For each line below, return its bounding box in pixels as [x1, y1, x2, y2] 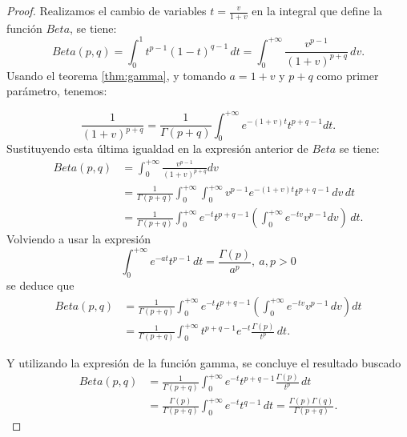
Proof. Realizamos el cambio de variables [6, 2, 207, 18]
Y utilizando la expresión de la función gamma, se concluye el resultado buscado [6, 354, 401, 371]
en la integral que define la [252, 2, 382, 18]
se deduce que [6, 277, 75, 294]
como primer [316, 66, 379, 83]
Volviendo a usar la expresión [6, 231, 151, 247]
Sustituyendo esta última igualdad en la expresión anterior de [6, 140, 308, 157]
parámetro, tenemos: [6, 82, 107, 99]
